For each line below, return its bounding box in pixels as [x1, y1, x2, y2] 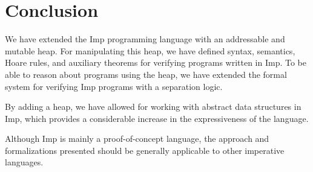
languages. [5, 156, 44, 168]
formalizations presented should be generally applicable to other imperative [5, 144, 285, 156]
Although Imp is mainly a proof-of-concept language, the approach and [5, 132, 269, 145]
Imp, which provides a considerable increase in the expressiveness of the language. [5, 112, 309, 124]
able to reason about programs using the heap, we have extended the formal [5, 68, 287, 80]
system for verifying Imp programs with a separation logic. [5, 80, 223, 92]
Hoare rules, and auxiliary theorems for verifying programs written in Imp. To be [5, 56, 307, 69]
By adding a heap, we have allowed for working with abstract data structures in [5, 100, 301, 113]
